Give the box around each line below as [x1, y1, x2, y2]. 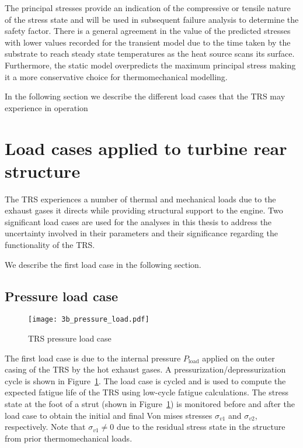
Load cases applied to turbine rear [5, 136, 287, 160]
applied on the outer [202, 351, 275, 364]
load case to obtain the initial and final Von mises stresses [5, 409, 213, 421]
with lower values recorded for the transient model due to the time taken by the [5, 36, 291, 48]
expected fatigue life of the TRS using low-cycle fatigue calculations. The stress [5, 386, 288, 398]
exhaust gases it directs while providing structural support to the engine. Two [5, 204, 283, 216]
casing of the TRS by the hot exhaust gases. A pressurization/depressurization [5, 363, 286, 375]
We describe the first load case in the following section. [5, 258, 201, 270]
